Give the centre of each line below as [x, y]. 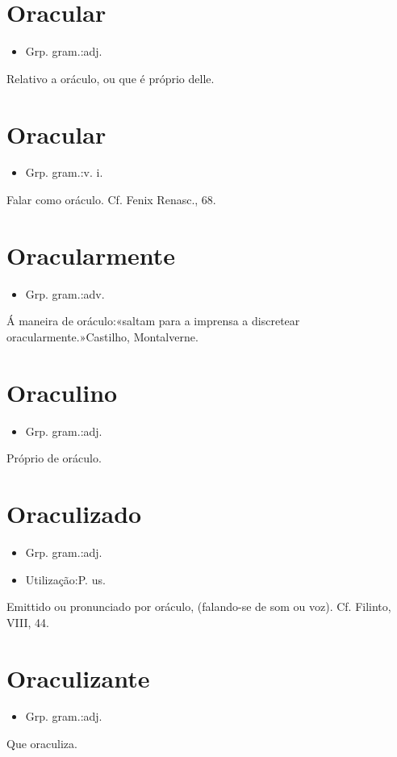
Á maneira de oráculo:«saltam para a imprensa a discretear [153, 321]
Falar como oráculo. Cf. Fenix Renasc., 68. [111, 200]
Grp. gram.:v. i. [64, 172]
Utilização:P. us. [65, 579]
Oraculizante [78, 678]
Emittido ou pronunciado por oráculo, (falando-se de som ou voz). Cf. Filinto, [199, 606]
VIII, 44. [28, 622]
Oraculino [62, 392]
